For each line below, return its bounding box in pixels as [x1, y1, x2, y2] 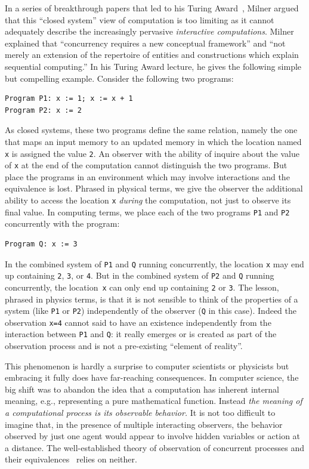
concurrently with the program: [5, 217, 120, 230]
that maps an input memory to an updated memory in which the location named [5, 135, 302, 147]
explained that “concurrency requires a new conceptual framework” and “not [5, 36, 286, 49]
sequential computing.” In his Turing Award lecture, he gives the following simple [5, 60, 302, 72]
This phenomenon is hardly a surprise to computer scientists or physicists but [5, 359, 289, 372]
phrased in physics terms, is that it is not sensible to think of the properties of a [5, 292, 298, 305]
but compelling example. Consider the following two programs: [5, 72, 234, 84]
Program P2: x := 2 [5, 106, 82, 115]
